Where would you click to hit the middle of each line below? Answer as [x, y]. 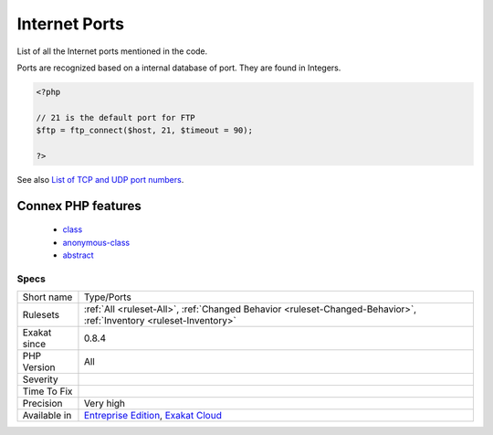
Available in [47, 416]
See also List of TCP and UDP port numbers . [100, 179]
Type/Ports [107, 297]
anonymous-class [96, 242]
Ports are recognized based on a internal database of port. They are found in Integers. [179, 68]
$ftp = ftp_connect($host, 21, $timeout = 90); [144, 131]
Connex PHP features [79, 206]
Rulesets [41, 315]
